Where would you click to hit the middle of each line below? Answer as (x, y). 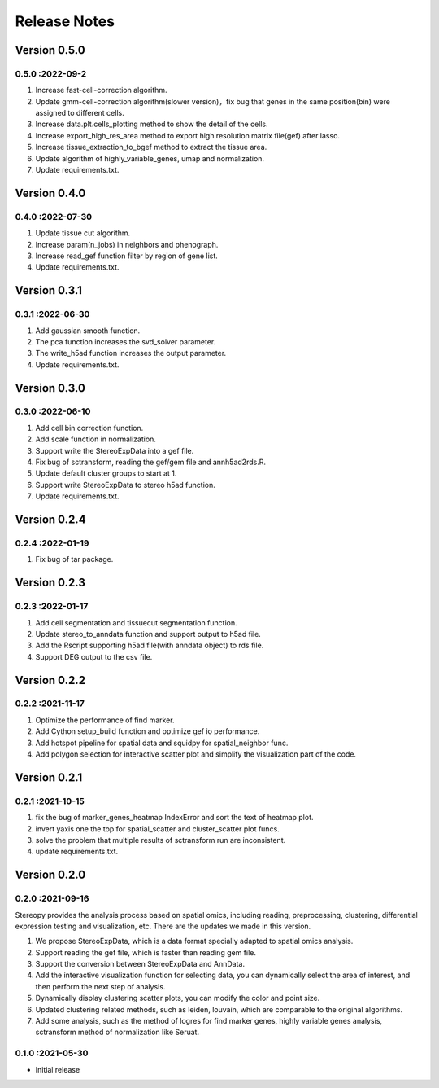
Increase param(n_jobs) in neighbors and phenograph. (127, 244)
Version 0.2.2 (50, 680)
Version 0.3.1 (49, 290)
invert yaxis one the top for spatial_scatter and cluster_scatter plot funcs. (157, 829)
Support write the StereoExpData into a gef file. (115, 450)
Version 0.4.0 (50, 193)
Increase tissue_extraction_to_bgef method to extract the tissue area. (151, 147)
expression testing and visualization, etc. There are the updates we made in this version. (163, 926)
